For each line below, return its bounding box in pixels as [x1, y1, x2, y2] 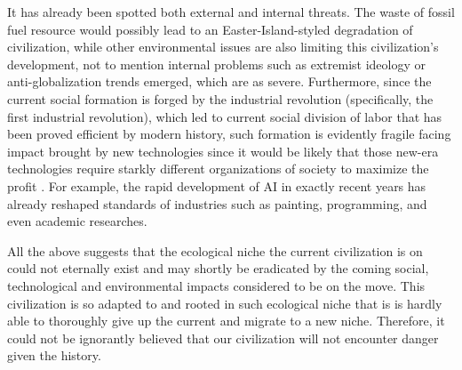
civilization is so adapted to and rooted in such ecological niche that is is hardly [7, 294, 442, 312]
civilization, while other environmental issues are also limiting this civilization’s [7, 37, 439, 56]
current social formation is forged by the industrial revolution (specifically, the [7, 89, 434, 108]
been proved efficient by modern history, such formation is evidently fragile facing [7, 125, 451, 143]
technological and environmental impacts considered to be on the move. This [7, 276, 426, 294]
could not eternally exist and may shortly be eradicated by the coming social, [7, 259, 429, 277]
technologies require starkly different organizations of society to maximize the [7, 159, 429, 178]
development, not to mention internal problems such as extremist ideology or [7, 54, 426, 73]
